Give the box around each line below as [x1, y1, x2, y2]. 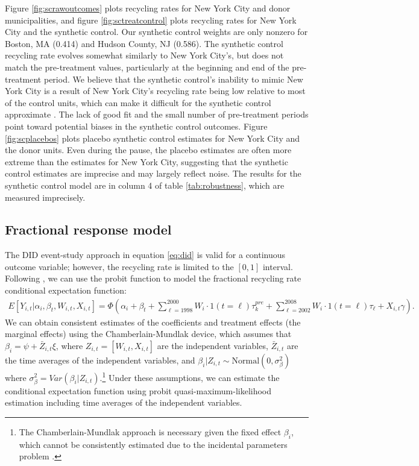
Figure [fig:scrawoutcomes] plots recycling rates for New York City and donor [5, 2, 291, 14]
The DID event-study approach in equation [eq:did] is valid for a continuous [5, 248, 286, 261]
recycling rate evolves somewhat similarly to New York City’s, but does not [5, 49, 284, 61]
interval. [262, 260, 293, 272]
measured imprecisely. [5, 190, 86, 203]
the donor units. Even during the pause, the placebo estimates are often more [5, 143, 292, 156]
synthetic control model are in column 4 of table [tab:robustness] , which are [5, 178, 285, 191]
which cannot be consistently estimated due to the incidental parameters [19, 438, 288, 450]
